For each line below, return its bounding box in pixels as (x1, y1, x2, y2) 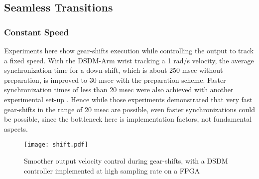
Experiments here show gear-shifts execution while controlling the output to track (4, 45, 254, 55)
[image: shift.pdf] (24, 141, 88, 149)
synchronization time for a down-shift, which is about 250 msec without (4, 65, 223, 75)
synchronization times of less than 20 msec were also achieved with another (4, 84, 234, 95)
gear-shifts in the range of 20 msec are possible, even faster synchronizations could (4, 104, 255, 114)
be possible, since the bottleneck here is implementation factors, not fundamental (4, 114, 252, 124)
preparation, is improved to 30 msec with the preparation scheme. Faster (4, 74, 226, 85)
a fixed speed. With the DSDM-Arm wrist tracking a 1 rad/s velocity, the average (4, 55, 254, 65)
